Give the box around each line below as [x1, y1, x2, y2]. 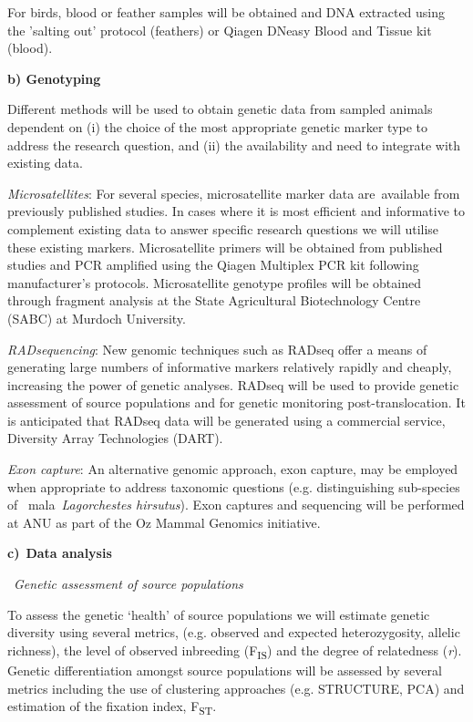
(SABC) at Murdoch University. [7, 308, 186, 327]
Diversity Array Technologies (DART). [7, 428, 223, 448]
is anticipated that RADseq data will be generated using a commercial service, [7, 410, 446, 429]
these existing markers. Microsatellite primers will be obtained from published [7, 237, 443, 256]
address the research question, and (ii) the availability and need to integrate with [7, 135, 461, 154]
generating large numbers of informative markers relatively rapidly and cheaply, [7, 357, 452, 376]
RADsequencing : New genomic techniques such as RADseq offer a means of [7, 339, 427, 358]
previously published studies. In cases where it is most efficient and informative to [7, 201, 465, 221]
